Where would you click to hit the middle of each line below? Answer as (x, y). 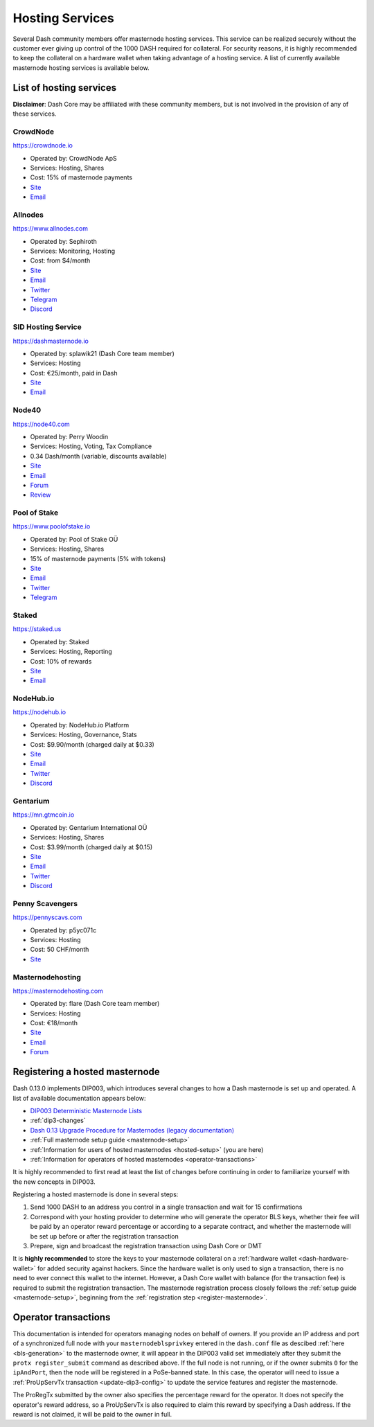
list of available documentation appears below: (79, 1098)
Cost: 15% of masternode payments (81, 177)
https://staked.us (37, 629)
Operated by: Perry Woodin (69, 437)
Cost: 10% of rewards (61, 661)
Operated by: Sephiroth (63, 241)
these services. (35, 114)
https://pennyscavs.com (47, 917)
